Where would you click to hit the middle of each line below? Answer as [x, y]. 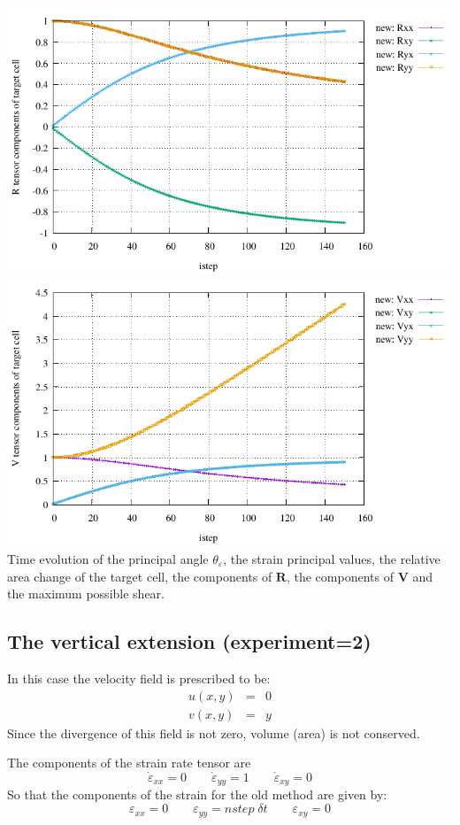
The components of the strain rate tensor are [129, 763]
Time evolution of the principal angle [108, 558]
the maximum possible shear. [86, 594]
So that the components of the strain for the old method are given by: [197, 794]
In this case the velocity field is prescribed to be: [139, 678]
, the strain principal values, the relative [332, 558]
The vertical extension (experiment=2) [189, 641]
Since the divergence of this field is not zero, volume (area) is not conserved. [214, 732]
